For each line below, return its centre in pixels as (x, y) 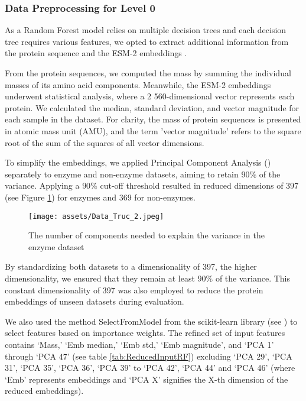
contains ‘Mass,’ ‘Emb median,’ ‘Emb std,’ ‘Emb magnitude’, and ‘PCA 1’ (139, 344)
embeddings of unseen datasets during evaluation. (95, 301)
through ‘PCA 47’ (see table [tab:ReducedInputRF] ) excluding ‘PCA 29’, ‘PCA (149, 356)
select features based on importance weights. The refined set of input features (145, 333)
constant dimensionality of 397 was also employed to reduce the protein (134, 290)
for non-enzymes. (165, 197)
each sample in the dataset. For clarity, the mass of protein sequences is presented (153, 119)
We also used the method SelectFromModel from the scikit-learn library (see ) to (151, 321)
